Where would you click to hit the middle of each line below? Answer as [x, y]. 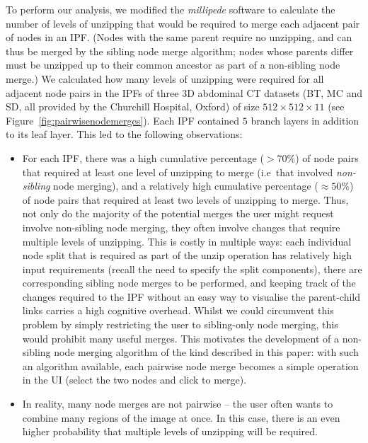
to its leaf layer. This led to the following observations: [124, 134]
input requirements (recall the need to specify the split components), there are [192, 269]
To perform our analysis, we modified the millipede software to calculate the [171, 9]
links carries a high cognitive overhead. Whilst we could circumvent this [178, 310]
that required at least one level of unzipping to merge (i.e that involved [178, 172]
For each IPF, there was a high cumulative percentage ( [143, 157]
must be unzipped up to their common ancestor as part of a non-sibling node [173, 65]
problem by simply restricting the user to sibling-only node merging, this [180, 324]
